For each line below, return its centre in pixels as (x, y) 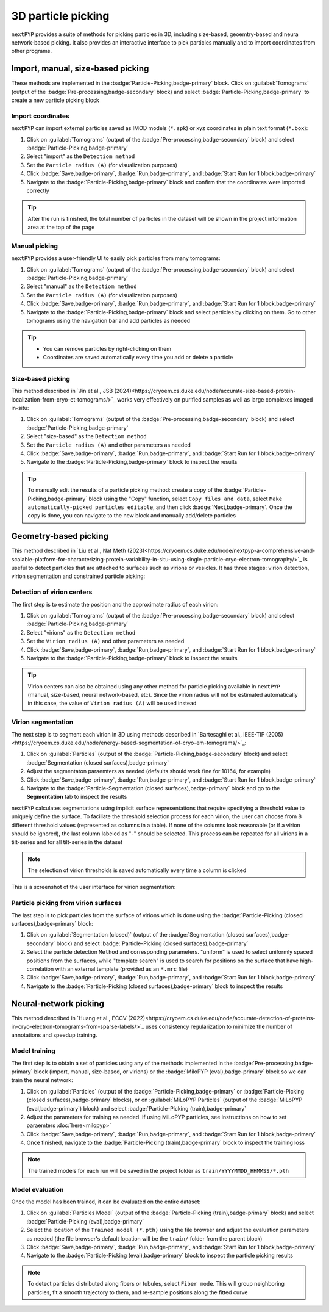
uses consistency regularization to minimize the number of (219, 1027)
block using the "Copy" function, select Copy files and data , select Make (186, 499)
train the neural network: (42, 1080)
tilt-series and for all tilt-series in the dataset (67, 842)
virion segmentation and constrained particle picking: (78, 576)
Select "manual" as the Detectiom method (82, 286)
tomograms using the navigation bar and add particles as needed (108, 320)
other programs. (32, 51)
